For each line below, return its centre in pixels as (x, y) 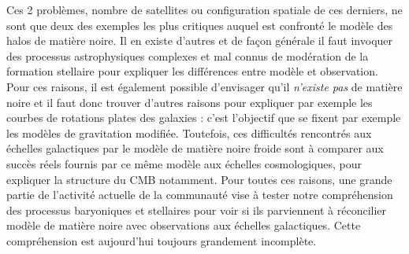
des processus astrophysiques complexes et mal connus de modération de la (188, 55)
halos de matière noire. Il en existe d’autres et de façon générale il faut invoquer (200, 40)
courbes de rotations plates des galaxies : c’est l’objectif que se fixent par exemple (204, 118)
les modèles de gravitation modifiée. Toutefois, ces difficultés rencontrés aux (189, 133)
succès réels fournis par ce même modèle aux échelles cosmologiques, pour (184, 163)
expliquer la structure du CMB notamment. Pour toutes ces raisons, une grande (199, 179)
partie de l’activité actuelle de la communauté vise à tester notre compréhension (200, 195)
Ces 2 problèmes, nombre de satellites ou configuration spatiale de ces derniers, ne (204, 9)
